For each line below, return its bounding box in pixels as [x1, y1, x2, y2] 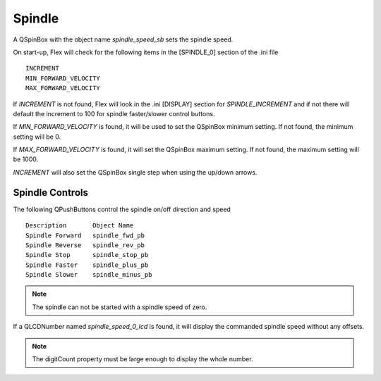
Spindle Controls [13, 187, 88, 199]
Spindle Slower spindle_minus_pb [25, 271, 152, 279]
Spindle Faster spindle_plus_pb [25, 261, 149, 269]
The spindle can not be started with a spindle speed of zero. [32, 303, 207, 311]
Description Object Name [25, 222, 134, 230]
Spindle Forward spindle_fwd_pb [25, 231, 145, 239]
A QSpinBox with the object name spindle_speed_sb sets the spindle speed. [13, 35, 234, 44]
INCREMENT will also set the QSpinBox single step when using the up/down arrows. [13, 168, 258, 176]
